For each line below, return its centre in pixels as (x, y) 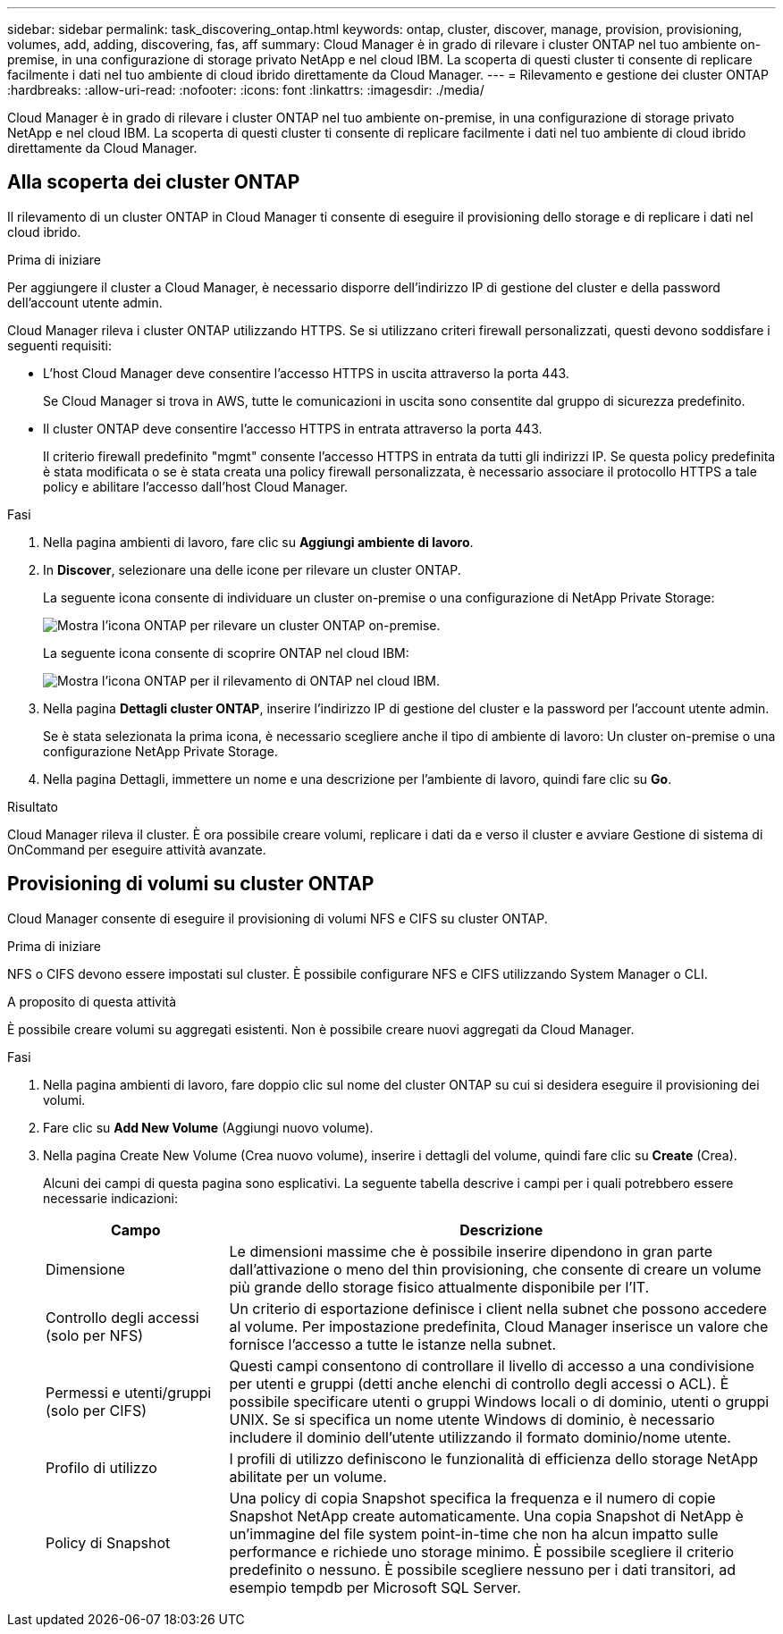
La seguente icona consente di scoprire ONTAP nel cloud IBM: (226, 653)
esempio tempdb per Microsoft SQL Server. (375, 1587)
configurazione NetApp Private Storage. (160, 751)
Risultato (33, 806)
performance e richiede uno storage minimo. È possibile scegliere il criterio (482, 1551)
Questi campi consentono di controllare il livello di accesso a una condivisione (492, 1365)
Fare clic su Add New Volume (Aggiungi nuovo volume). (208, 1127)
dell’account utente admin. (85, 302)
